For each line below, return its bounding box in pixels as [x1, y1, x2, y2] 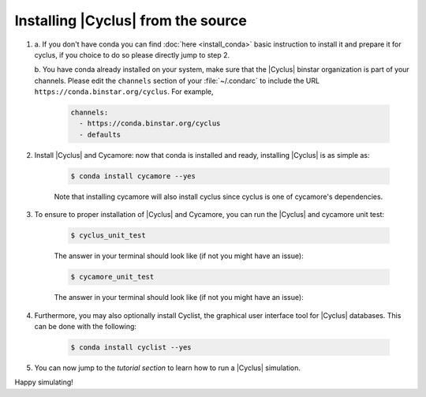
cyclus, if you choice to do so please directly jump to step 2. [34, 50, 230, 59]
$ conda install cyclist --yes [70, 343, 192, 351]
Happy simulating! [14, 377, 74, 387]
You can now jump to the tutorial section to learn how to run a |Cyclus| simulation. [34, 363, 301, 373]
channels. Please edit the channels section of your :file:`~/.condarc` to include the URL [34, 76, 319, 85]
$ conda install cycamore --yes [70, 171, 196, 181]
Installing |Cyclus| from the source [14, 12, 248, 29]
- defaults [79, 130, 121, 139]
